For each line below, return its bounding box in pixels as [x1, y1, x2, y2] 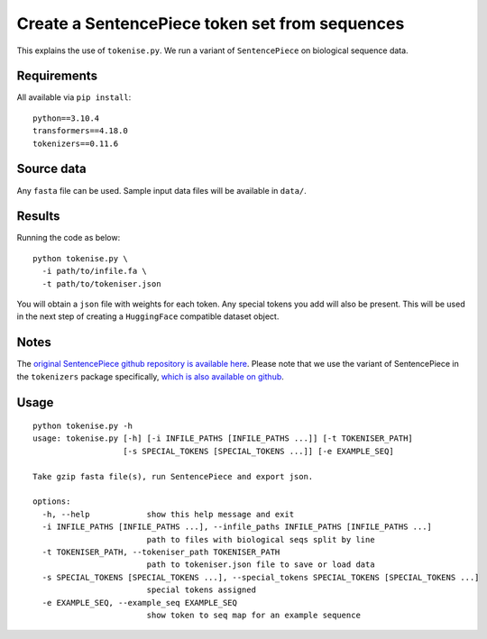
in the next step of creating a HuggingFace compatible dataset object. [16, 311, 280, 322]
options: [32, 497, 71, 507]
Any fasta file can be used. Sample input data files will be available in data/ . [16, 185, 307, 196]
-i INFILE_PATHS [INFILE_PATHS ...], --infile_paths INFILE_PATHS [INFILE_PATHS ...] [41, 522, 433, 532]
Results [16, 208, 60, 224]
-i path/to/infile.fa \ [41, 266, 148, 277]
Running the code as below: [16, 233, 121, 243]
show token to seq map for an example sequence [146, 609, 361, 620]
